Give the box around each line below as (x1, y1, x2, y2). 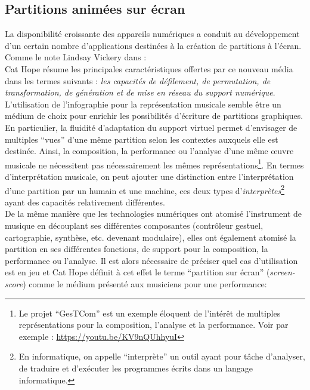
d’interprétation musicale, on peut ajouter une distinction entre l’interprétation (5, 170, 294, 182)
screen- (269, 266, 295, 278)
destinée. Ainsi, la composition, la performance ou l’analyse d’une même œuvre (5, 145, 294, 157)
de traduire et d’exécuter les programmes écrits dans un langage (18, 361, 253, 374)
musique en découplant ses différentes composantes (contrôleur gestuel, (5, 219, 263, 232)
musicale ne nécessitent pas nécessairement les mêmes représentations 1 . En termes (5, 156, 304, 171)
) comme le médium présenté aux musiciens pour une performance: (23, 277, 267, 290)
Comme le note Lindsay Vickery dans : (5, 51, 147, 63)
